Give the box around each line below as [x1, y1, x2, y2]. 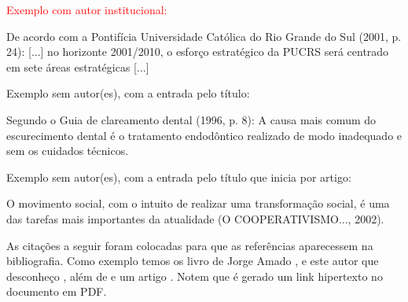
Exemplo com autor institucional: [6, 2, 167, 17]
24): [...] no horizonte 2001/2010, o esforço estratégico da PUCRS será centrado [6, 43, 389, 60]
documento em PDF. [6, 283, 107, 300]
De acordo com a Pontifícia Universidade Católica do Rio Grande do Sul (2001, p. [6, 28, 402, 44]
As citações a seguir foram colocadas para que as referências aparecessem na [6, 237, 373, 253]
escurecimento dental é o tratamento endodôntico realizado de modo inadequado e [6, 127, 402, 143]
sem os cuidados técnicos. [6, 142, 129, 159]
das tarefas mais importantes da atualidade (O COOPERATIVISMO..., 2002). [6, 210, 384, 226]
